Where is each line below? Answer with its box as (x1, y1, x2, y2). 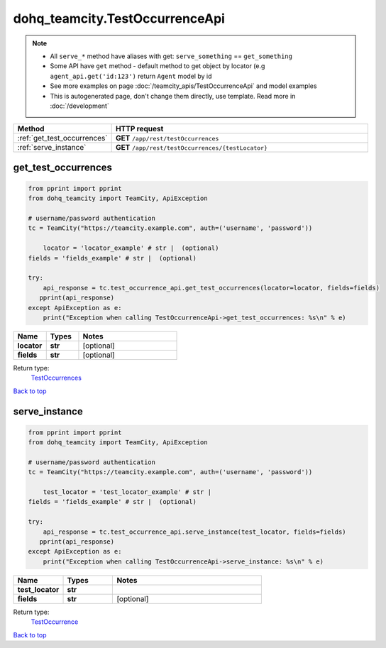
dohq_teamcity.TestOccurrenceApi (13, 11, 225, 26)
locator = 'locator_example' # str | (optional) (43, 244, 219, 252)
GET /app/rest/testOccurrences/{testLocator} (115, 143, 268, 153)
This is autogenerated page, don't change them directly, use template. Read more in (50, 92, 296, 100)
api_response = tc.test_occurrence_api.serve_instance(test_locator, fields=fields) (43, 527, 347, 536)
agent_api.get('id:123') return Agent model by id (50, 72, 212, 80)
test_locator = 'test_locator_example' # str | (43, 488, 212, 496)
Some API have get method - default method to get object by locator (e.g (50, 62, 265, 70)
